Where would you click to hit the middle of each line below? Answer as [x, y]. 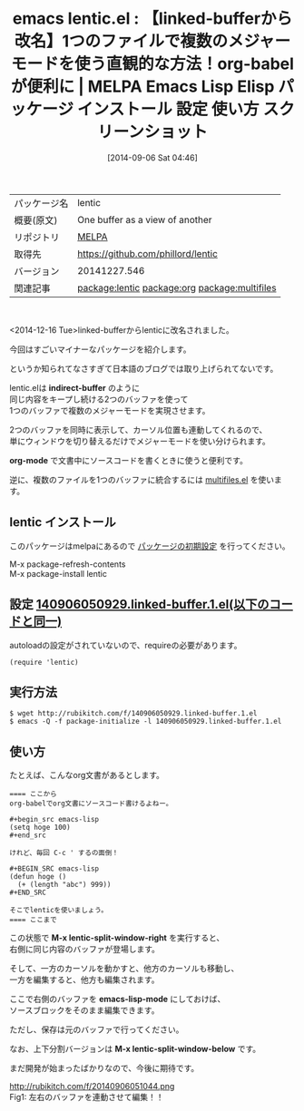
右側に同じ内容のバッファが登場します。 [85, 950]
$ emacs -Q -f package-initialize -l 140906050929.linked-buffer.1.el [146, 722]
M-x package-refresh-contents [68, 564]
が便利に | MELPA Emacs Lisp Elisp [142, 87]
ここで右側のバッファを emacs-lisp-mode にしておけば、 [118, 999]
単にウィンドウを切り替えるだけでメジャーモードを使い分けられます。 [140, 441]
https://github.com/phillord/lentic [147, 253]
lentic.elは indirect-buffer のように [75, 387]
